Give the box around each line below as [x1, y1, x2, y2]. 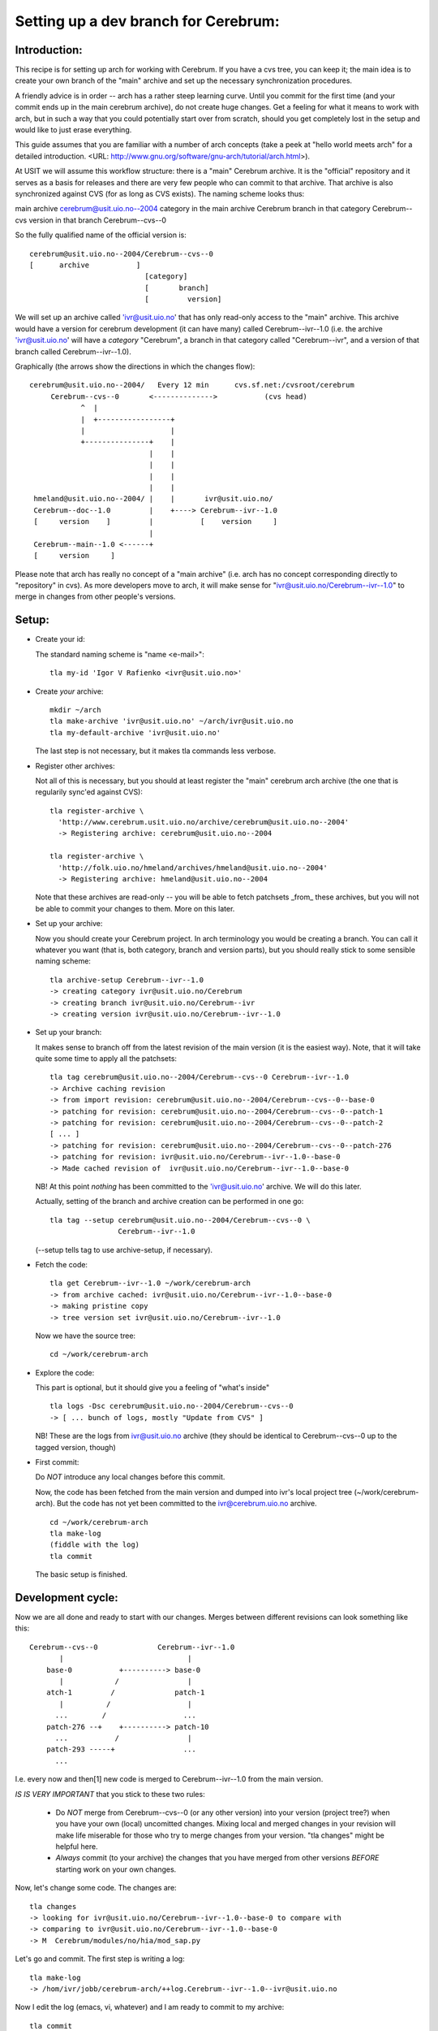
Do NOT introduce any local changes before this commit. [35, 1472, 225, 1482]
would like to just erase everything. [15, 125, 132, 135]
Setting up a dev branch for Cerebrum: [15, 12, 280, 30]
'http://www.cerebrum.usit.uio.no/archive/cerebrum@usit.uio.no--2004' [58, 817, 350, 827]
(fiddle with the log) [49, 1540, 140, 1549]
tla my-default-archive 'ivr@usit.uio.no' [49, 728, 221, 737]
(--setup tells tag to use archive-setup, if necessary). [35, 1245, 213, 1254]
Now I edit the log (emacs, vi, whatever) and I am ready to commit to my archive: [15, 2003, 285, 2012]
